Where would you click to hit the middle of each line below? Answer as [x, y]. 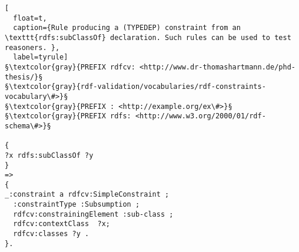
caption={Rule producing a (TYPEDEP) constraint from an [127, 28]
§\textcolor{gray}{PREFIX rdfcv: [70, 67]
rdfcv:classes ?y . [51, 234]
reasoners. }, [32, 47]
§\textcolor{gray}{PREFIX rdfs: [68, 116]
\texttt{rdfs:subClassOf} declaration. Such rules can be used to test [148, 37]
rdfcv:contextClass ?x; [62, 224]
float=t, [30, 18]
